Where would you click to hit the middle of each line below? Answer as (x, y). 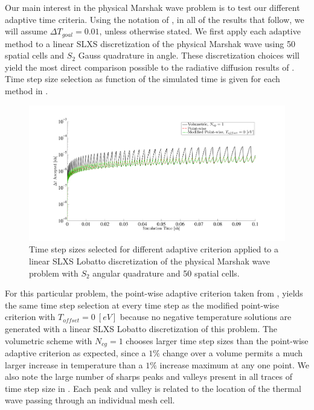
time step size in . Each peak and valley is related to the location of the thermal (153, 388)
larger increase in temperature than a (74, 364)
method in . (27, 91)
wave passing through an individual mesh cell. (90, 400)
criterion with (30, 317)
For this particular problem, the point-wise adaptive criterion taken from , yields (154, 293)
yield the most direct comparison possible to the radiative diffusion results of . (150, 67)
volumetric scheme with (49, 340)
